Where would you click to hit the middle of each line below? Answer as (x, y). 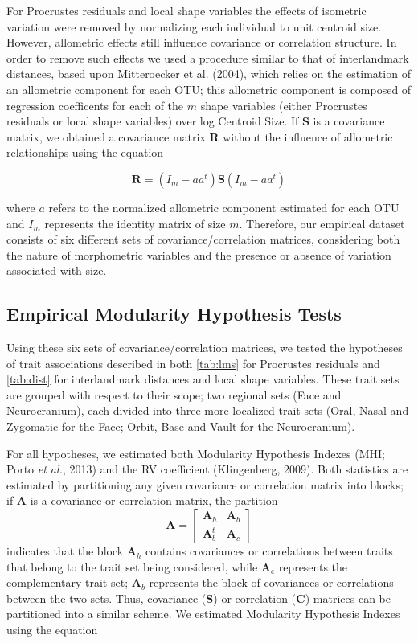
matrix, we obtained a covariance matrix (106, 136)
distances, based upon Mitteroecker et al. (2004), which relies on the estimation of (209, 74)
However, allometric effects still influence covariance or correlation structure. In (202, 42)
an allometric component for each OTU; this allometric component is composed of (209, 89)
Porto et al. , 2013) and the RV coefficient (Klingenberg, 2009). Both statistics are (207, 469)
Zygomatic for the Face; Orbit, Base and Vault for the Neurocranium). (181, 426)
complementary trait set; (68, 582)
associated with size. (57, 270)
